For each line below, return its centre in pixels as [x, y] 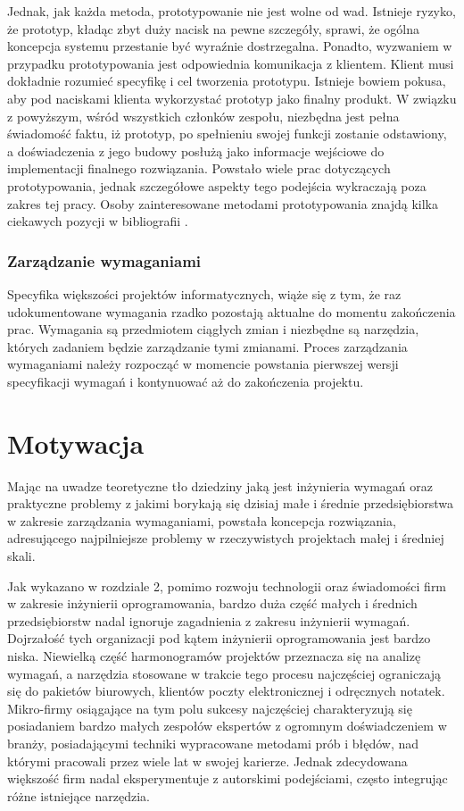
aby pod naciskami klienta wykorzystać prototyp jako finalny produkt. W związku [232, 98]
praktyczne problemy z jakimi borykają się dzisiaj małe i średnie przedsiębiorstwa [230, 503]
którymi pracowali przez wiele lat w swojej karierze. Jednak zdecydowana [207, 761]
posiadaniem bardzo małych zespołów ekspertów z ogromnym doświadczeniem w [227, 726]
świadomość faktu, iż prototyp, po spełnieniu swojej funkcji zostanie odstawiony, [227, 134]
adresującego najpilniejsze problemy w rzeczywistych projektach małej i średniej [226, 538]
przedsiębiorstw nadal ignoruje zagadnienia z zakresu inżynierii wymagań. [209, 620]
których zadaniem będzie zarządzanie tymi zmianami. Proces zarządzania [207, 346]
